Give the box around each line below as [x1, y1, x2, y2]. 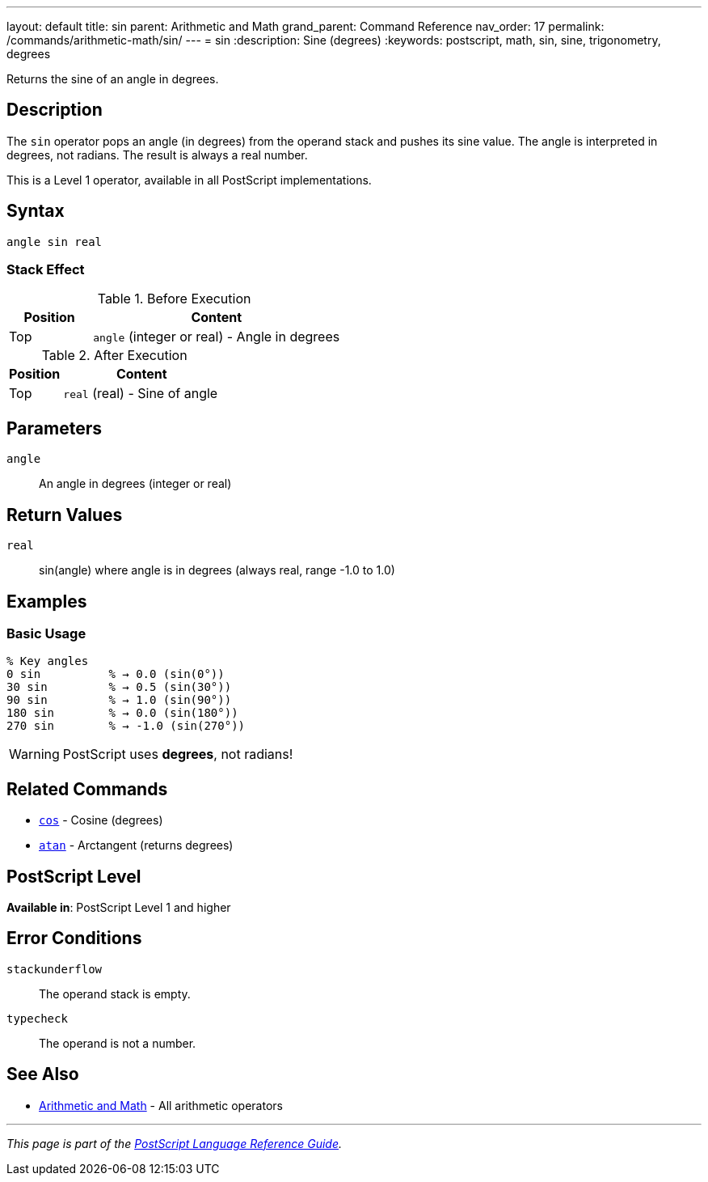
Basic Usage [6, 625, 86, 642]
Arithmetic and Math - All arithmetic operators [39, 1098, 283, 1112]
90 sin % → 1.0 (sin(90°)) [6, 693, 232, 707]
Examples [6, 591, 87, 612]
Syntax [6, 201, 65, 222]
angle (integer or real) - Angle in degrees [93, 328, 340, 345]
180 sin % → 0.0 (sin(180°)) [6, 706, 238, 720]
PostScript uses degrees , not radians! [62, 746, 293, 763]
